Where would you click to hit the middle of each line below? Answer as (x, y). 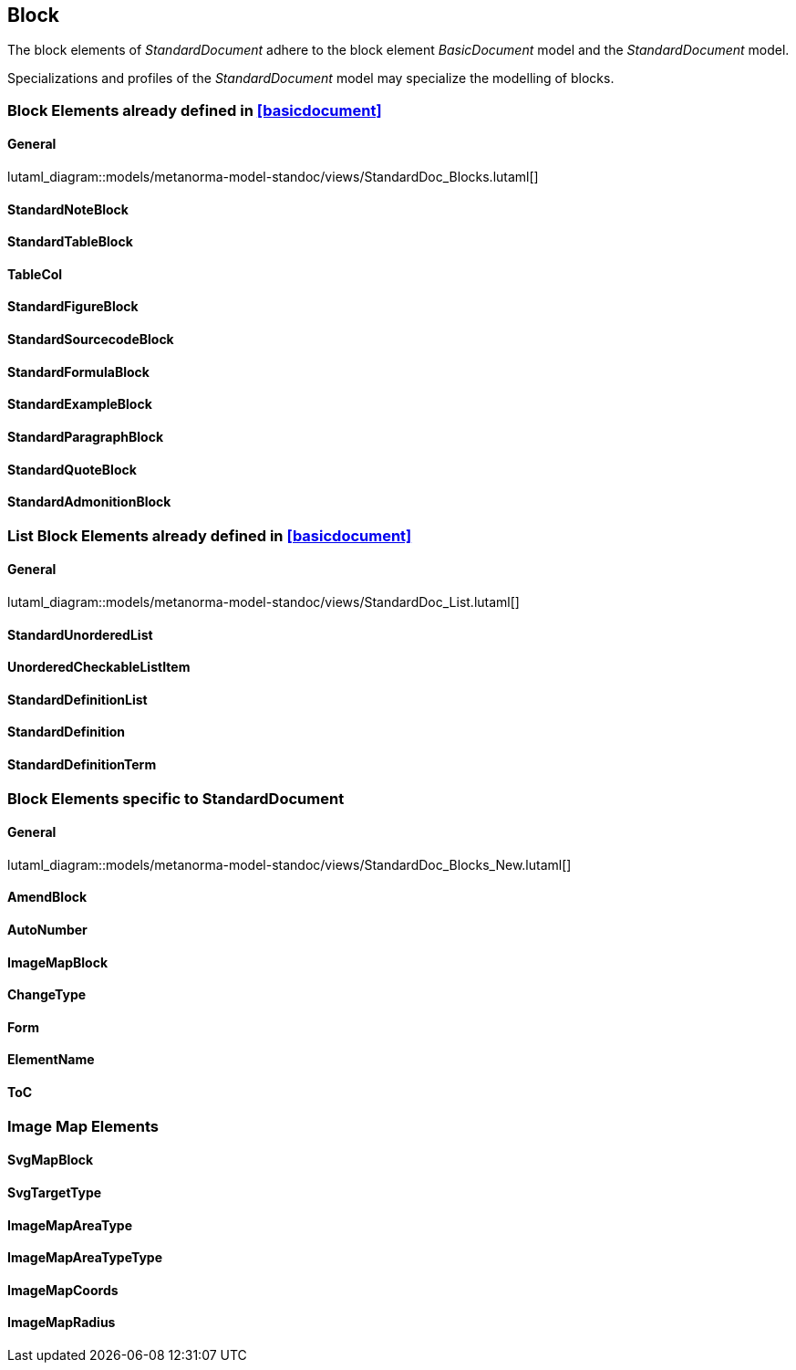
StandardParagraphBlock (86, 436)
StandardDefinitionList (78, 699)
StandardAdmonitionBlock (89, 502)
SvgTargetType (55, 1192)
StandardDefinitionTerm (82, 764)
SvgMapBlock (51, 1160)
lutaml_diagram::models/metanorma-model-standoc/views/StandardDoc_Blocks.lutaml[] (273, 177)
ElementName (51, 1060)
